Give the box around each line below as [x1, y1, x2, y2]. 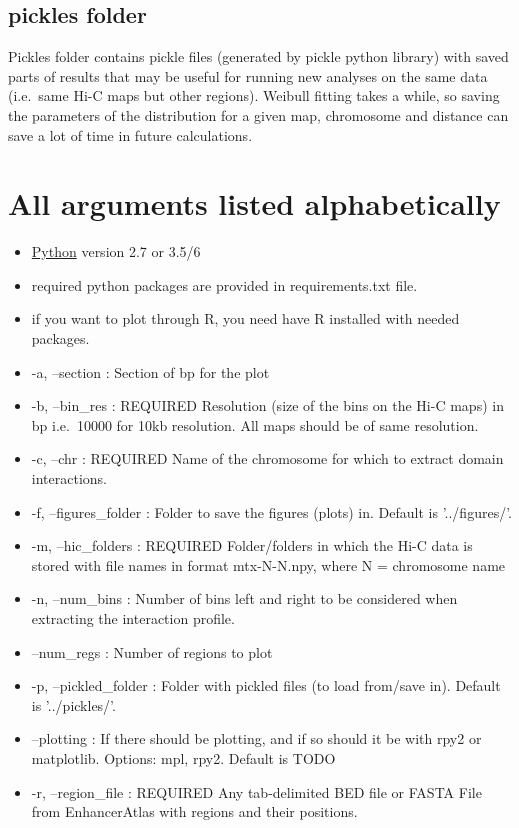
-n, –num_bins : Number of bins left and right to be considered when [31, 588, 458, 609]
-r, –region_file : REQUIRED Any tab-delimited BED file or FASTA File [31, 781, 482, 802]
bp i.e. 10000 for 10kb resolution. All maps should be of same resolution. [31, 414, 479, 435]
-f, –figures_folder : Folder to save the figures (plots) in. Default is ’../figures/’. [31, 501, 512, 522]
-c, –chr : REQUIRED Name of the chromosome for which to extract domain [31, 448, 504, 469]
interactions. [31, 468, 107, 489]
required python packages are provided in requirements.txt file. [31, 274, 418, 295]
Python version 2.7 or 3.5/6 [31, 241, 201, 262]
